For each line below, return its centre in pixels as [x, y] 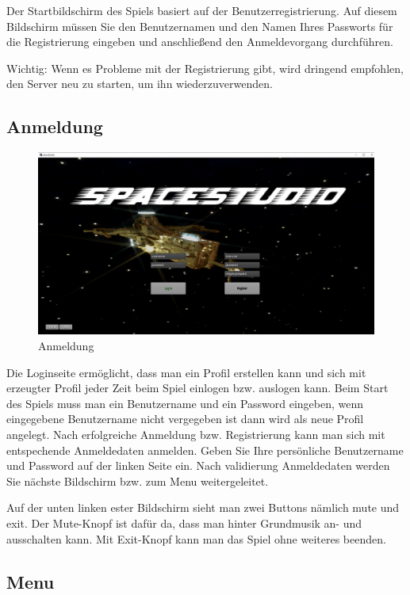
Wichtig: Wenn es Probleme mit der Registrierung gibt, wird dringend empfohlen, [205, 68]
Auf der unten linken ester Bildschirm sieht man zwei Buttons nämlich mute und [203, 507]
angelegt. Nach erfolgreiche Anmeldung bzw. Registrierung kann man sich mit [196, 434]
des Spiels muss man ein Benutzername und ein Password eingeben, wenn [185, 403]
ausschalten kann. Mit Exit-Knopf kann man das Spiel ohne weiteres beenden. [196, 538]
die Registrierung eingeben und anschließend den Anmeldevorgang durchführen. [200, 42]
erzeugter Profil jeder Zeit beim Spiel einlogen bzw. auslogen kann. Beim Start [197, 388]
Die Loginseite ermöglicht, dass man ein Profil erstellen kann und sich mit [186, 372]
